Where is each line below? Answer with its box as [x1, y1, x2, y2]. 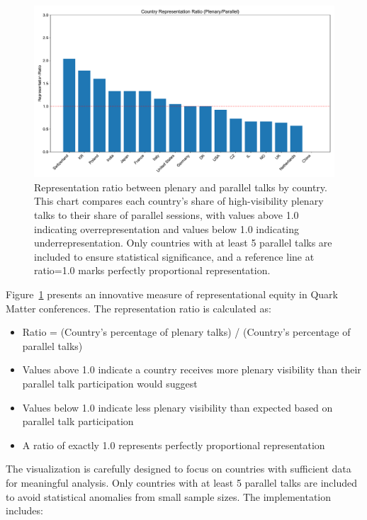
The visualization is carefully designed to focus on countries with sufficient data [6, 461, 351, 476]
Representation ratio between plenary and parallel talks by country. [34, 179, 327, 194]
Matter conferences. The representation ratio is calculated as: [6, 300, 271, 315]
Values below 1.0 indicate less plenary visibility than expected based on [22, 400, 333, 414]
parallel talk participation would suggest [22, 375, 198, 390]
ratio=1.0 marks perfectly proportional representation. [34, 263, 271, 278]
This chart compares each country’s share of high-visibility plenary [34, 193, 324, 208]
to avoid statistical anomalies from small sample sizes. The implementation [6, 489, 332, 504]
